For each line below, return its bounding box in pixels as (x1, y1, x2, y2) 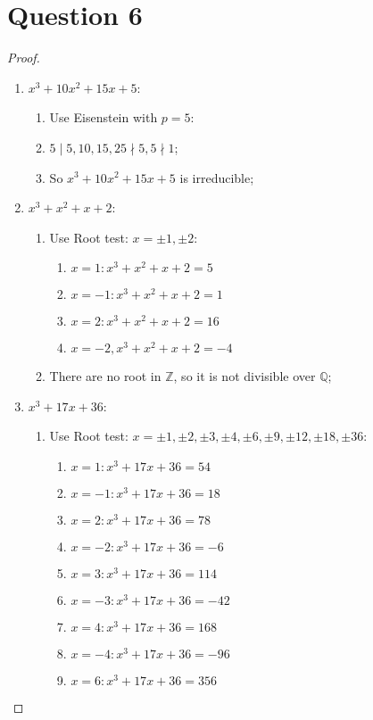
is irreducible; (179, 168, 254, 186)
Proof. (7, 48, 40, 67)
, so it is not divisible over (173, 367, 316, 385)
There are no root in (49, 367, 162, 385)
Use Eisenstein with (49, 108, 158, 127)
